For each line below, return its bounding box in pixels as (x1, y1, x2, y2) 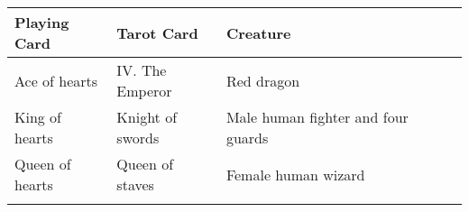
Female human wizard (225, 163, 365, 185)
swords (116, 127, 160, 148)
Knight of (116, 106, 178, 127)
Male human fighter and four (225, 106, 409, 127)
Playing (14, 12, 69, 32)
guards (225, 127, 269, 148)
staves (116, 174, 154, 195)
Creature (225, 22, 291, 43)
